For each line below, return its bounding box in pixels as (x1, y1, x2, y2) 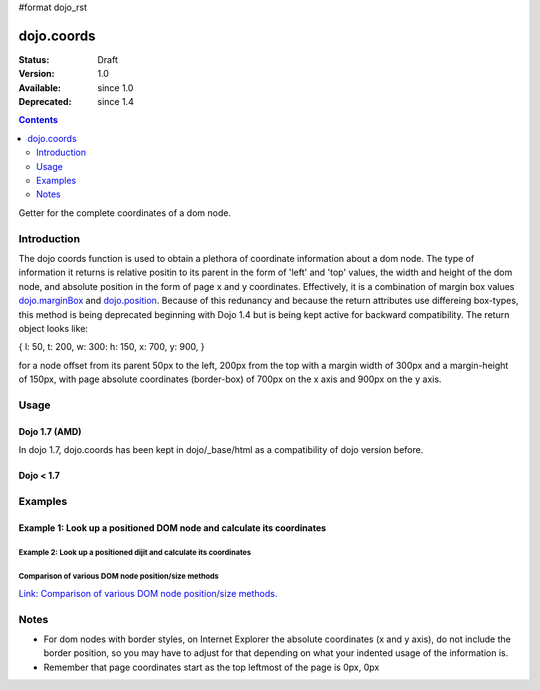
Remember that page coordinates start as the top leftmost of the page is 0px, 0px (43, 661, 380, 673)
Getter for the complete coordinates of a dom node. (18, 206, 232, 219)
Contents (18, 114, 59, 126)
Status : (18, 53, 50, 65)
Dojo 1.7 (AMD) (18, 425, 82, 437)
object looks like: (18, 322, 89, 334)
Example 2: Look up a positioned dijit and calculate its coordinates (18, 548, 252, 558)
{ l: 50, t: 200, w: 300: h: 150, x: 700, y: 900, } (18, 341, 205, 353)
